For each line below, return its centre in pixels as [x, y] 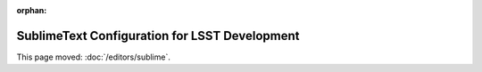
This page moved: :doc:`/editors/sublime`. [94, 57]
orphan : [32, 10]
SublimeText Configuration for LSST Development [158, 36]
